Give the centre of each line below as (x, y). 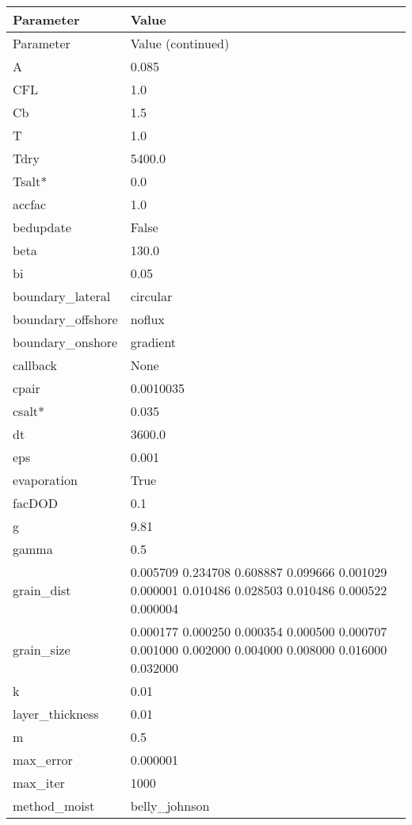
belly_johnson (170, 806)
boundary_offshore (65, 319)
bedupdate (42, 227)
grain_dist (42, 590)
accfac (30, 204)
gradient (153, 342)
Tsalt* (30, 181)
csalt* (29, 411)
